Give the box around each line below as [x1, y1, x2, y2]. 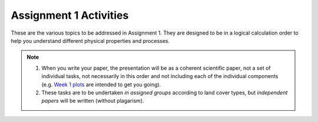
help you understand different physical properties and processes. [11, 37, 170, 44]
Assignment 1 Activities [11, 9, 129, 22]
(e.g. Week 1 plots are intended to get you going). [41, 81, 161, 88]
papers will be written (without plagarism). [41, 97, 144, 104]
